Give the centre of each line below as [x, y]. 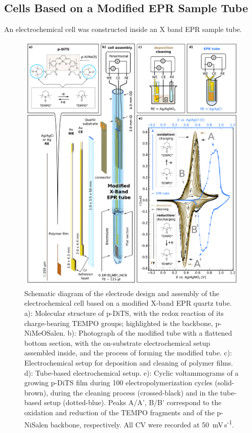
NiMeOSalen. [45, 333]
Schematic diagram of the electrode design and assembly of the [122, 293]
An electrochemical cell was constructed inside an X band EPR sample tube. [123, 29]
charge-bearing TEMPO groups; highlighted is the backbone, [119, 323]
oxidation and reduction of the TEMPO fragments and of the [119, 412]
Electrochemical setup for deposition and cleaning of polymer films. [129, 362]
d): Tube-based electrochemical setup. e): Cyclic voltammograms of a [132, 372]
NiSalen [36, 424]
